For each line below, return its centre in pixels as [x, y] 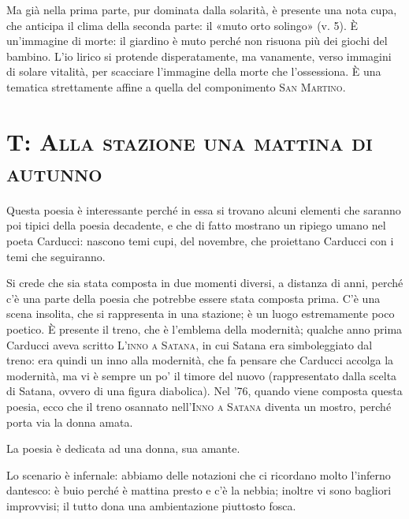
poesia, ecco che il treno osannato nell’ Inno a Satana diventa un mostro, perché [199, 406]
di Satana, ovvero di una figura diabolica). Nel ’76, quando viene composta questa [204, 391]
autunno [54, 172]
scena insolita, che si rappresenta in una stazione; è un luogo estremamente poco [201, 314]
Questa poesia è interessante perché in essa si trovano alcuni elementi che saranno [204, 209]
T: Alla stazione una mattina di [190, 141]
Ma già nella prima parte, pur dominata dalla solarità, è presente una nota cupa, [202, 9]
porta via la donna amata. [70, 422]
